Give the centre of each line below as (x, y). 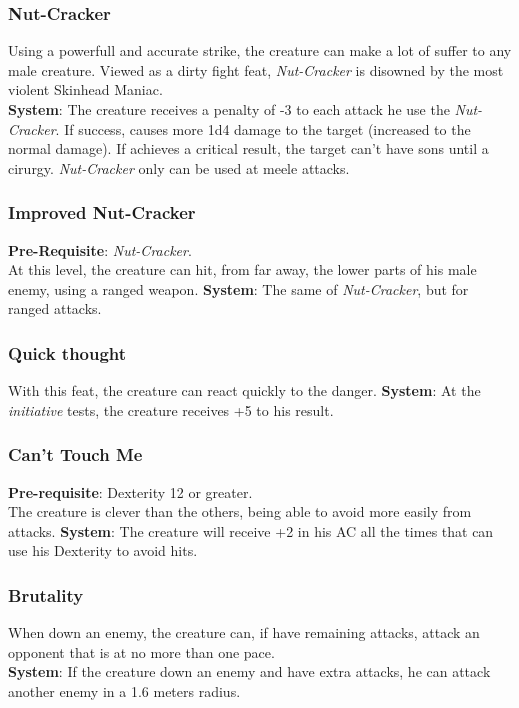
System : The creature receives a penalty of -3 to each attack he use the (229, 109)
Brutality (46, 594)
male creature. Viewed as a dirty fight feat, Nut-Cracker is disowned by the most (256, 69)
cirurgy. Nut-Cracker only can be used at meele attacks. (179, 167)
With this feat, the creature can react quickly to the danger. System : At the (244, 390)
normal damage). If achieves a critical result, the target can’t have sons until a (248, 148)
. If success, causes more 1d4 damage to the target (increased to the (263, 128)
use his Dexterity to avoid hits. (103, 550)
